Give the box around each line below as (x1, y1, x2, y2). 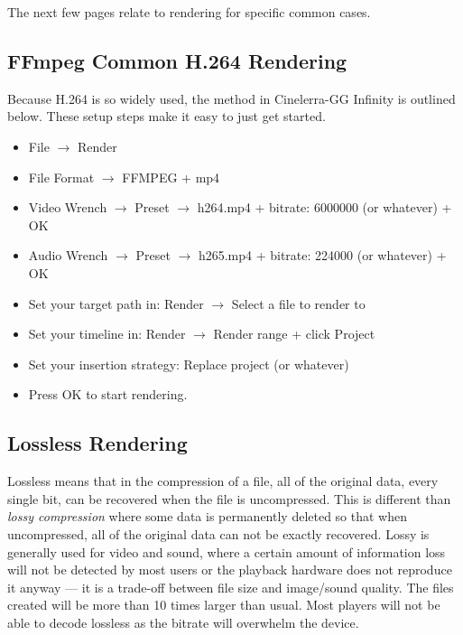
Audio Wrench (28, 246, 108, 265)
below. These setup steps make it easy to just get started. (7, 107, 326, 126)
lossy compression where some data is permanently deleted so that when (7, 507, 408, 526)
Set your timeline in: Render (28, 324, 186, 343)
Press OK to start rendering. (28, 385, 188, 404)
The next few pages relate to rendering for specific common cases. (7, 3, 371, 21)
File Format (28, 167, 95, 186)
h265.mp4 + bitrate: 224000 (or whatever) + (198, 246, 447, 265)
